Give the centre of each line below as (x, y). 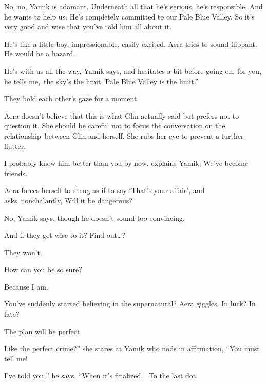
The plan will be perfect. (43, 331)
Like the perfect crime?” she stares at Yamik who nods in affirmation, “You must (132, 348)
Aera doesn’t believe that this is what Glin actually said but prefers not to (122, 115)
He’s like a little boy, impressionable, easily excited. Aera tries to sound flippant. (131, 43)
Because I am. (26, 286)
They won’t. (23, 252)
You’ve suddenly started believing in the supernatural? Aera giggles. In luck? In (130, 304)
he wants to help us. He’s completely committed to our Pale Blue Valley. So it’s (129, 16)
